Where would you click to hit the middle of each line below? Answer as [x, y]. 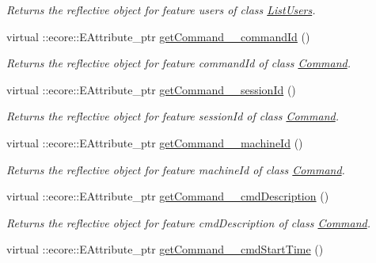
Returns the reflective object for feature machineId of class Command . [176, 169]
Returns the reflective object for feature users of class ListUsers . [161, 10]
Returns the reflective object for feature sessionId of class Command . [173, 116]
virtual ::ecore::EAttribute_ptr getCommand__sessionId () [151, 89]
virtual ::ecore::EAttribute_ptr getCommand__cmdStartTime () [165, 249]
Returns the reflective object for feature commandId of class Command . [179, 63]
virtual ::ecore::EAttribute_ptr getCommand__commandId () [158, 36]
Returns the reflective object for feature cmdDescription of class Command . [189, 222]
